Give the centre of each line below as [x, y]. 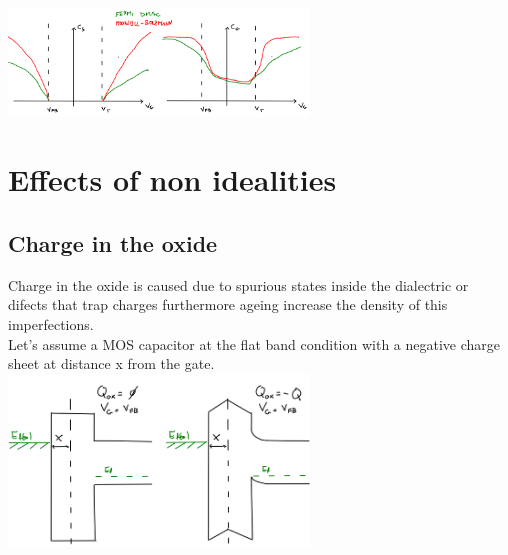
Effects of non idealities [172, 179]
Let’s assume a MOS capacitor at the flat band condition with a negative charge [254, 343]
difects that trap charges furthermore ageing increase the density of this [228, 304]
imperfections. [51, 323]
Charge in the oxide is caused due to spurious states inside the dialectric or [238, 284]
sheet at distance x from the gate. [111, 363]
